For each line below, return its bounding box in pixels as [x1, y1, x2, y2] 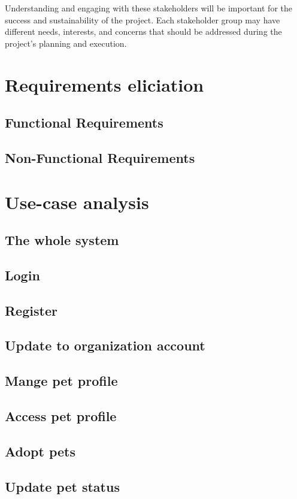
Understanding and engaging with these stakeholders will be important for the [5, 2, 293, 14]
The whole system [5, 231, 119, 249]
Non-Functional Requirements [5, 148, 195, 167]
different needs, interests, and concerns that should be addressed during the [5, 25, 282, 38]
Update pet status [5, 477, 120, 495]
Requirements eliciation [5, 72, 204, 96]
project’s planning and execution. [5, 37, 127, 49]
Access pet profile [5, 406, 117, 425]
